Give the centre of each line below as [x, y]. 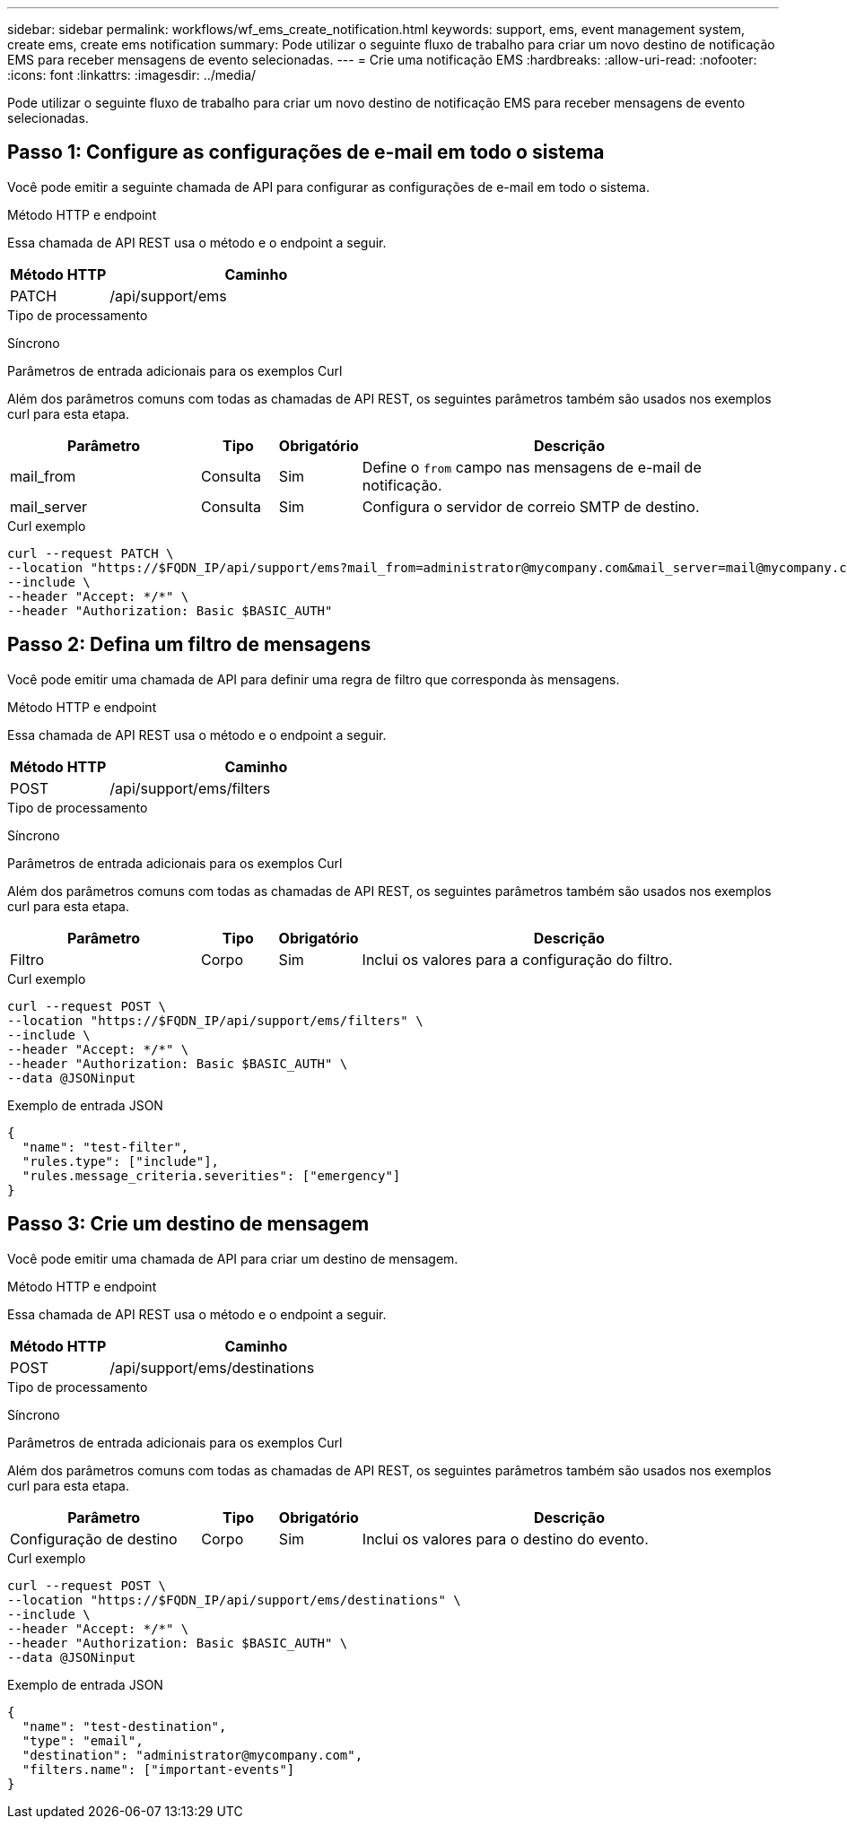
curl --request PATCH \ [91, 553]
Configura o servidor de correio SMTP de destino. [531, 506]
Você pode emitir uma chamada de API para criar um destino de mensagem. [233, 1258]
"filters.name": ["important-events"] [158, 1769]
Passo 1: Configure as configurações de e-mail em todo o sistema [306, 152]
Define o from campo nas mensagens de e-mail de [532, 467]
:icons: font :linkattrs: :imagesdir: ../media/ [132, 75]
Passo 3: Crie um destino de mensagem [188, 1224]
